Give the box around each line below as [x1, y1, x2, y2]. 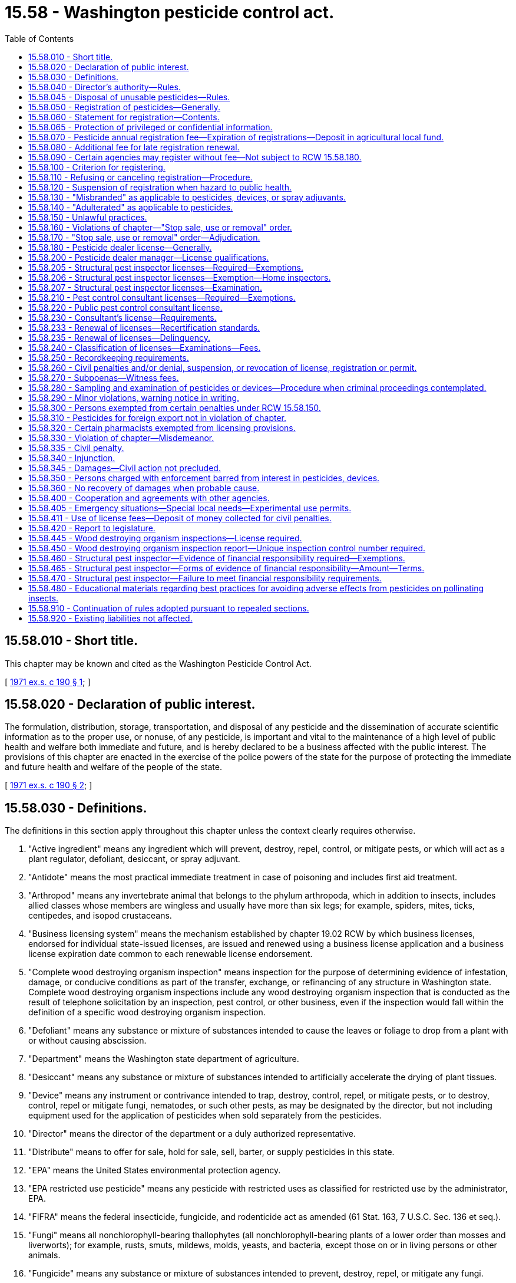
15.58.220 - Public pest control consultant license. [28, 302, 223, 312]
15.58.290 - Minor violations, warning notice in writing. [28, 392, 240, 403]
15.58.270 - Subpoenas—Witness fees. [28, 372, 179, 383]
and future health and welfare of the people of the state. [5, 762, 222, 772]
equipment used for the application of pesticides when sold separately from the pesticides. [28, 1110, 382, 1121]
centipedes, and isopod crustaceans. [28, 910, 172, 921]
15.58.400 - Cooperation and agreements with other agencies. [28, 492, 270, 503]
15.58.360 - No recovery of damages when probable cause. [28, 482, 260, 493]
